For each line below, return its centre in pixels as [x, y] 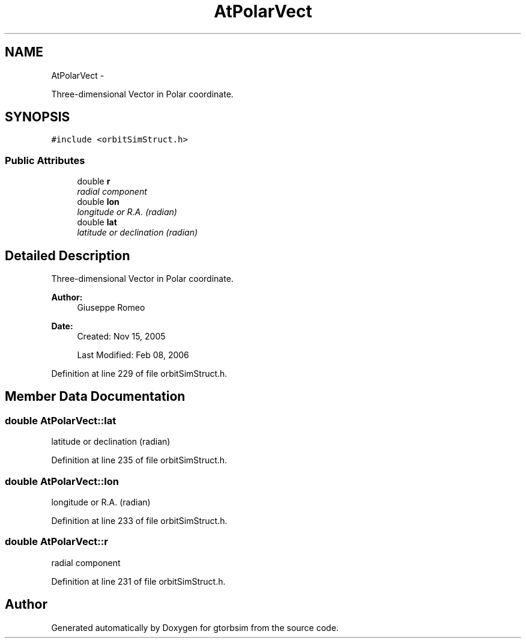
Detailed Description [68, 255]
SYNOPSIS [38, 117]
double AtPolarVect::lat [61, 420]
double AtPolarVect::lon [62, 481]
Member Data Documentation [95, 397]
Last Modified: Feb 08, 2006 [133, 355]
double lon [98, 202]
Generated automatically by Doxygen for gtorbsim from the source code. [195, 627]
